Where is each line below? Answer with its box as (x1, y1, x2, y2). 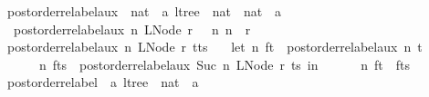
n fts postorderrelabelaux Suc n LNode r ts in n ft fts (38, 54, 410, 73)
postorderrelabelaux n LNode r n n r (13, 19, 251, 38)
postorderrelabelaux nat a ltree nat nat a (6, 2, 282, 20)
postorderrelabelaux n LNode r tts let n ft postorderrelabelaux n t (6, 37, 423, 56)
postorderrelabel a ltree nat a (6, 73, 199, 92)
